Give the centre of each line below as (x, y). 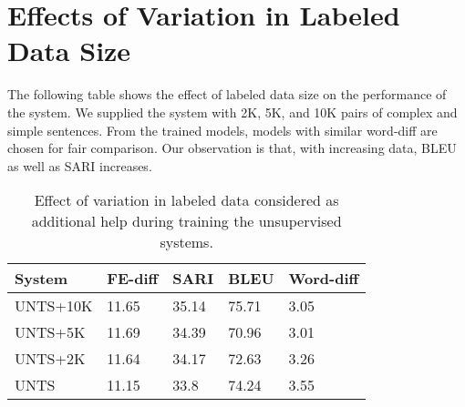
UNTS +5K (50, 332)
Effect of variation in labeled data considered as (186, 200)
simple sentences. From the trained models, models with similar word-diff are (222, 130)
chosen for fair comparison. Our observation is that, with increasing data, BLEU (232, 148)
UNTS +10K (54, 306)
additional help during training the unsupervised (186, 221)
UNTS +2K (50, 359)
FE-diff (133, 279)
